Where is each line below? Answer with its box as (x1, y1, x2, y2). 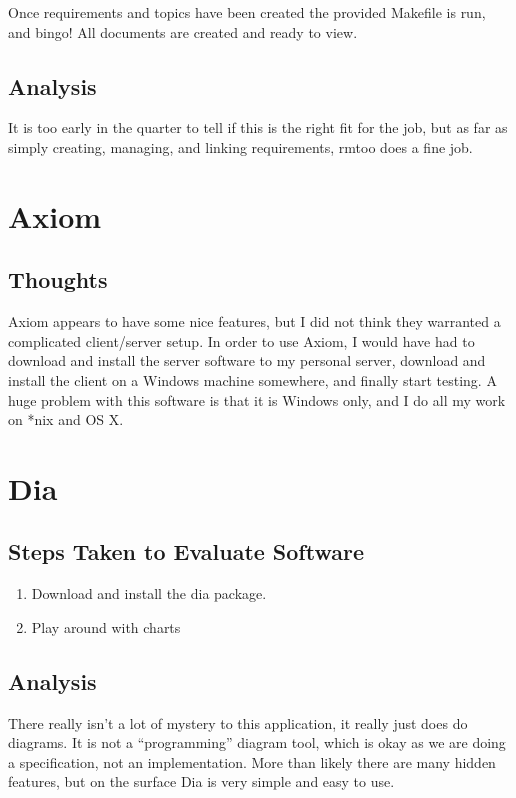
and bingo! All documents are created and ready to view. (8, 21, 358, 42)
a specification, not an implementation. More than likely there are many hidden (8, 751, 496, 772)
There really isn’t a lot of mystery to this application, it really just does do (8, 712, 468, 733)
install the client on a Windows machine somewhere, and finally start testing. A (8, 369, 497, 390)
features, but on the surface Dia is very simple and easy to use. (8, 771, 395, 792)
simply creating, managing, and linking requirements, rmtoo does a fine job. (8, 136, 473, 157)
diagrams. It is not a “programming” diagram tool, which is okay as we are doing (8, 732, 506, 753)
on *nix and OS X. (8, 409, 124, 430)
